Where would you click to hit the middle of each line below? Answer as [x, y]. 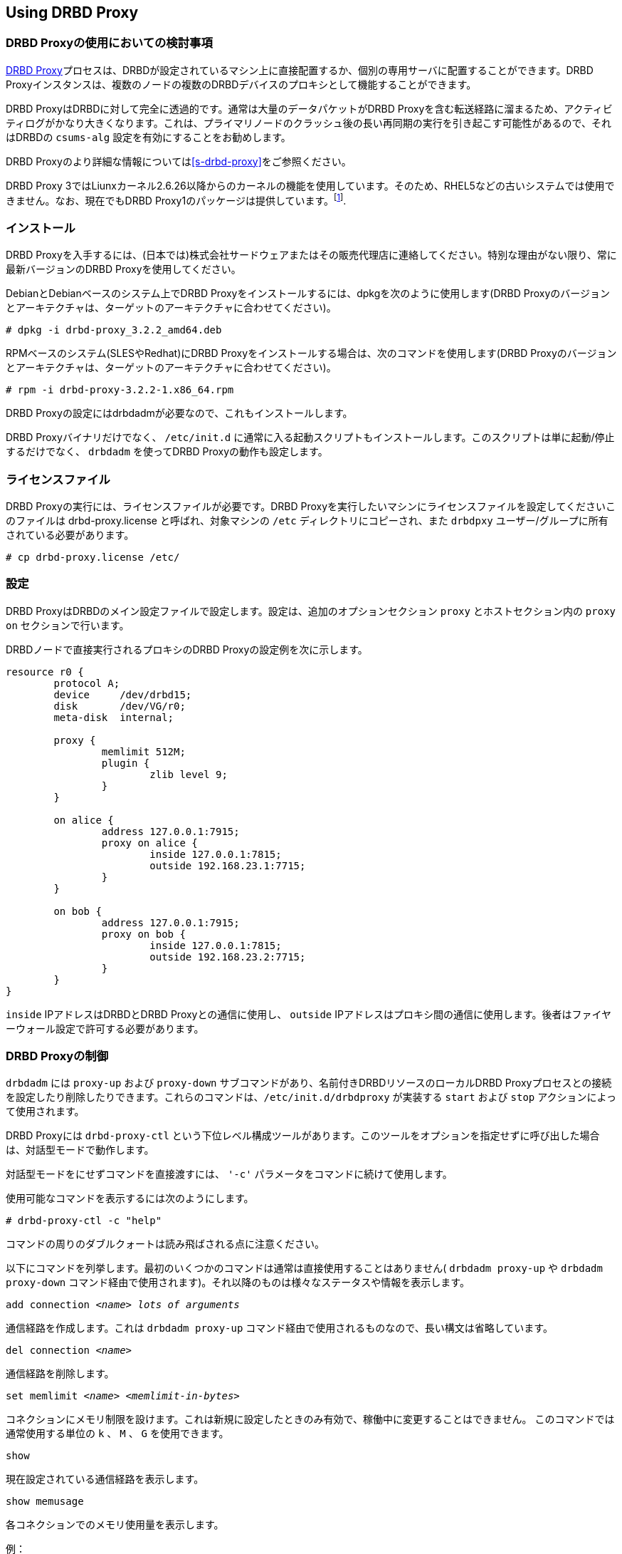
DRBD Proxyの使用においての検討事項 [109, 43]
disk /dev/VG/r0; [120, 706]
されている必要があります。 [70, 534]
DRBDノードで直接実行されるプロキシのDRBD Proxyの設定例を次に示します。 [187, 649]
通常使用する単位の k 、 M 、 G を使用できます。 [117, 1434]
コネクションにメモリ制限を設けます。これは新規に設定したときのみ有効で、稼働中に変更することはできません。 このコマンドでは [310, 1419]
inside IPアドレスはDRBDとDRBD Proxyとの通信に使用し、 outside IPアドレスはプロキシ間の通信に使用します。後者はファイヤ [309, 1014]
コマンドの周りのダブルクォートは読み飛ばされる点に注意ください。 [165, 1244]
